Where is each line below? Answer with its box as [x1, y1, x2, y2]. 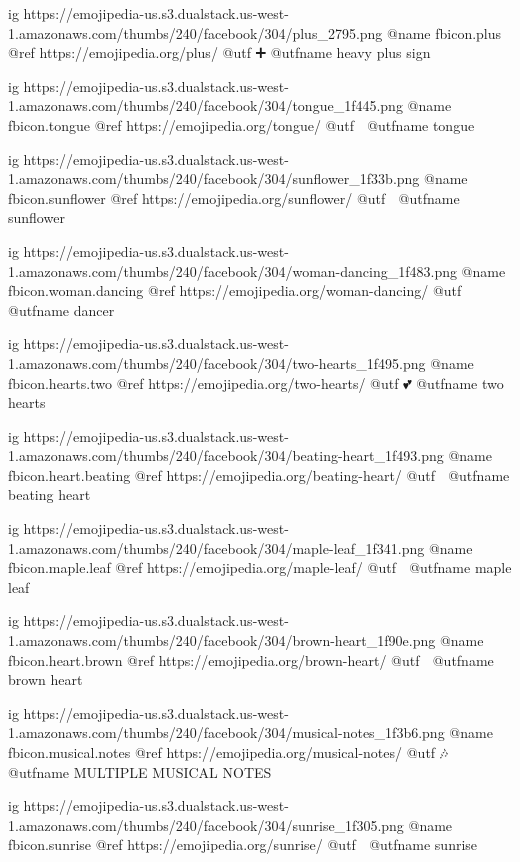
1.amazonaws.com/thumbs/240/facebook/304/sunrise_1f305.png [8, 814, 404, 835]
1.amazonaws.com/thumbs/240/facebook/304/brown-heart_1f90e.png [8, 630, 436, 651]
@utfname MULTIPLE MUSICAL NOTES [8, 761, 272, 782]
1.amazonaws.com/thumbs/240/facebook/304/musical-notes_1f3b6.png [8, 722, 445, 743]
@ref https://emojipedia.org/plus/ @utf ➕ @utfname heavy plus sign [8, 42, 431, 63]
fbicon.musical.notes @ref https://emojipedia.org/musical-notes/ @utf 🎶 [8, 742, 449, 762]
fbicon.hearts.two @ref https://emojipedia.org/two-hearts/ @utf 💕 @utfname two [8, 372, 504, 393]
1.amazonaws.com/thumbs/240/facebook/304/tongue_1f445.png [8, 95, 403, 116]
